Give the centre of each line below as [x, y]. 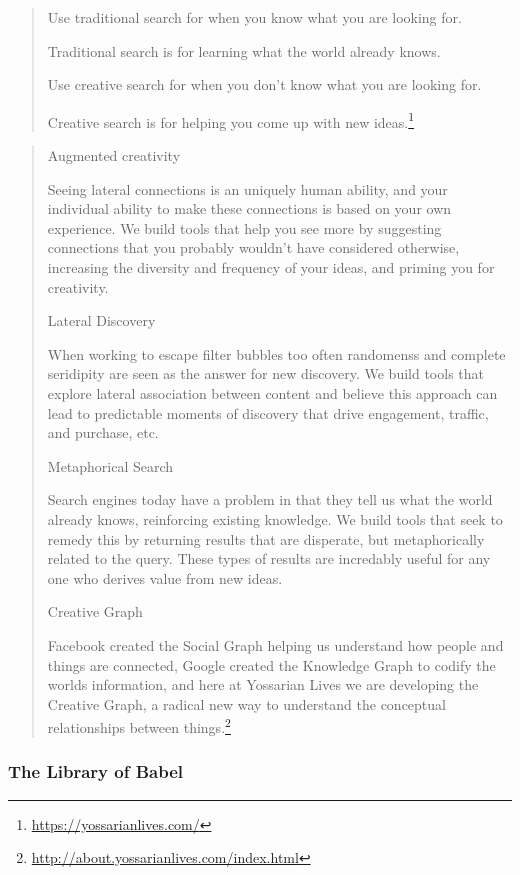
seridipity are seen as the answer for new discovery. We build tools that [265, 373]
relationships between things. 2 [139, 725]
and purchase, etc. [103, 432]
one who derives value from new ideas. [165, 577]
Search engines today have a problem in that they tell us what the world [270, 499]
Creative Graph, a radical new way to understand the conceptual [246, 703]
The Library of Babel [96, 771]
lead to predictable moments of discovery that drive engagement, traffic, [268, 412]
